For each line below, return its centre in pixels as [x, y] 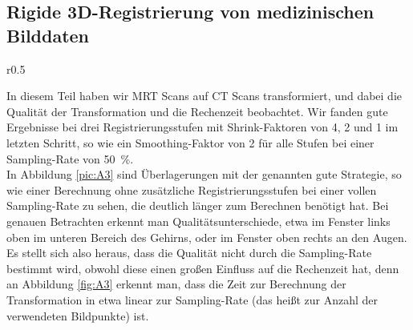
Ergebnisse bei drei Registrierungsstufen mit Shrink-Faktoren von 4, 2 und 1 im [202, 127]
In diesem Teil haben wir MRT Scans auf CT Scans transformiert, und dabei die [204, 96]
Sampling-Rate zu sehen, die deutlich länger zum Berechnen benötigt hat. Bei [198, 205]
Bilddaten [48, 35]
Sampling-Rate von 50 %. [70, 158]
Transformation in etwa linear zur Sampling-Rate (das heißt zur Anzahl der [192, 299]
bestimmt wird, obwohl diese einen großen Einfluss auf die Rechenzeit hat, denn [203, 268]
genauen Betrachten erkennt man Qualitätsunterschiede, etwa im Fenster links [198, 221]
